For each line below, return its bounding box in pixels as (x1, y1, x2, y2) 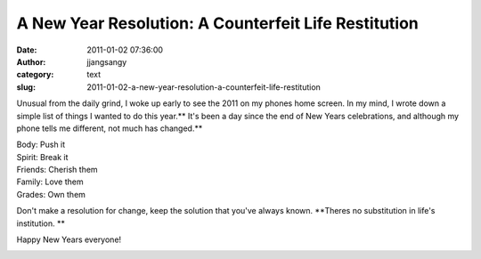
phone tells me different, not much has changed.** (16, 123, 203, 134)
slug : (16, 81, 36, 93)
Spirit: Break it (16, 151, 69, 162)
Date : (16, 45, 37, 55)
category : (16, 69, 54, 80)
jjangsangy (86, 56, 127, 67)
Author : (16, 56, 46, 67)
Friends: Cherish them (16, 165, 98, 175)
